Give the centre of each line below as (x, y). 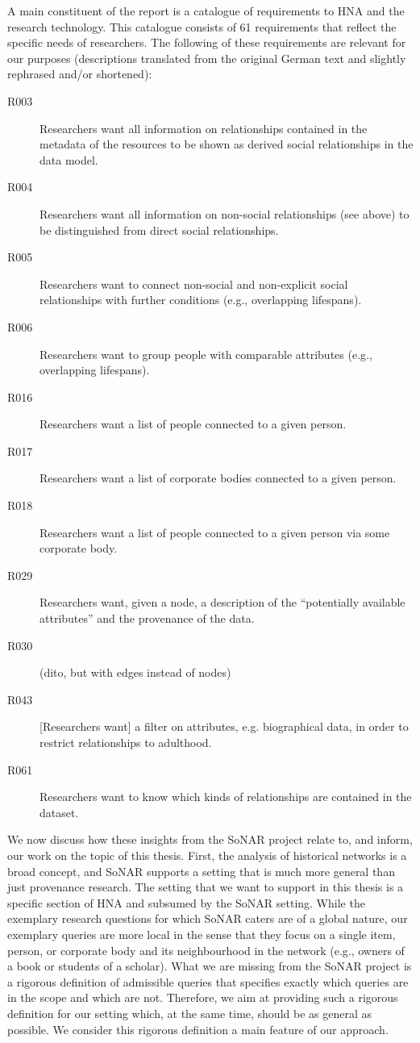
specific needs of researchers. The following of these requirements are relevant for (207, 42)
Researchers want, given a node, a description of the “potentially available (222, 602)
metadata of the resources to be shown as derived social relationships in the (227, 144)
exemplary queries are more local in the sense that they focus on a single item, (202, 934)
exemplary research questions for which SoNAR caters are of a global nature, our (208, 918)
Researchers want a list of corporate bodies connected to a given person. (218, 478)
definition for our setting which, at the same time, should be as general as (189, 1013)
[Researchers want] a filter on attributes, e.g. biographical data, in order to (224, 726)
